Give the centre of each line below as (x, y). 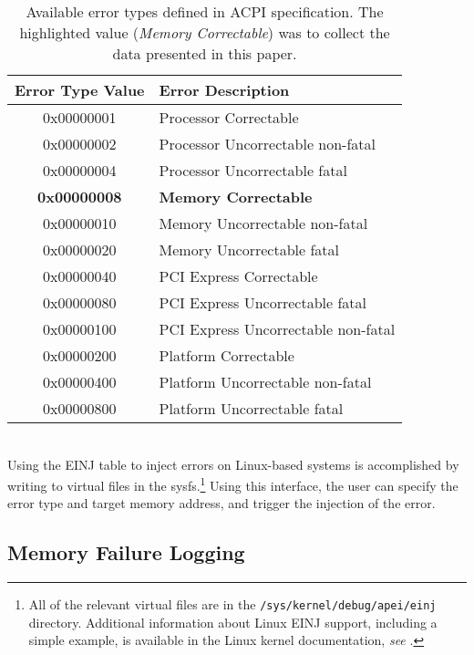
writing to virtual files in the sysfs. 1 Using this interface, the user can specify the (233, 484)
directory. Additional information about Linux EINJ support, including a (233, 622)
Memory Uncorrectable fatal (249, 250)
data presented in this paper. (205, 53)
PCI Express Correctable (238, 276)
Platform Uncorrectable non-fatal (265, 382)
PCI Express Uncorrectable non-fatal (277, 329)
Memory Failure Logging (126, 552)
